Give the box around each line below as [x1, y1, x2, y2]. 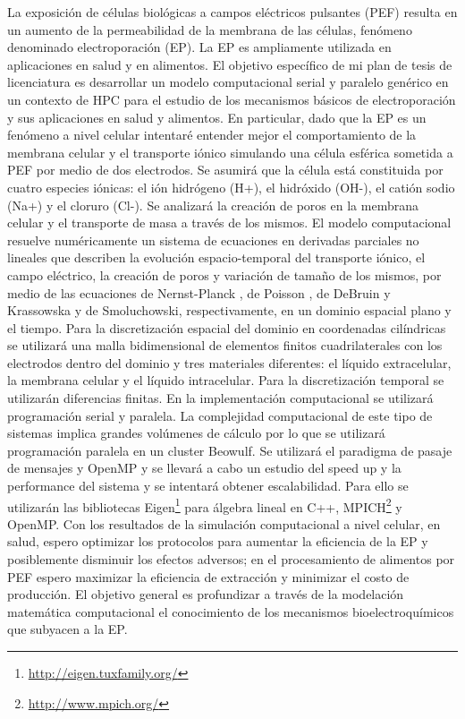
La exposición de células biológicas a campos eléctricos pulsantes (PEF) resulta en [7, 3, 458, 21]
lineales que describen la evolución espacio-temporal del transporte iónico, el [7, 248, 426, 267]
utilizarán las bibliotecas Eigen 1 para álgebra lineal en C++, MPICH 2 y [7, 494, 402, 516]
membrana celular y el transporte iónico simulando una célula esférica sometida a [7, 142, 453, 161]
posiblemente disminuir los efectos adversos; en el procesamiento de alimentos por [7, 550, 455, 569]
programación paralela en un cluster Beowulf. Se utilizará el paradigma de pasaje [7, 441, 452, 459]
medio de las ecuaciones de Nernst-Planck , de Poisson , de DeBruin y [7, 283, 391, 302]
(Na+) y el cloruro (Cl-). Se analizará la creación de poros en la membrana [7, 195, 418, 214]
